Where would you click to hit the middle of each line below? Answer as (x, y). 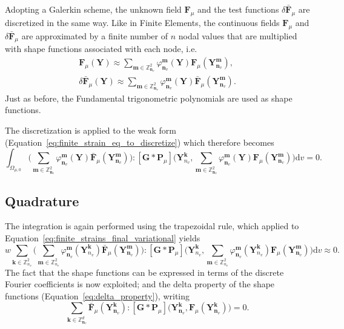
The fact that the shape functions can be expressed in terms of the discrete (144, 272)
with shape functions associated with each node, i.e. (101, 49)
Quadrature (42, 200)
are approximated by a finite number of (94, 35)
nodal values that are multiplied (238, 35)
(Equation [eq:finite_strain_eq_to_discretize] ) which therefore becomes (140, 142)
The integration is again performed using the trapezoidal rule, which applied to (152, 226)
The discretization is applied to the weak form (91, 130)
